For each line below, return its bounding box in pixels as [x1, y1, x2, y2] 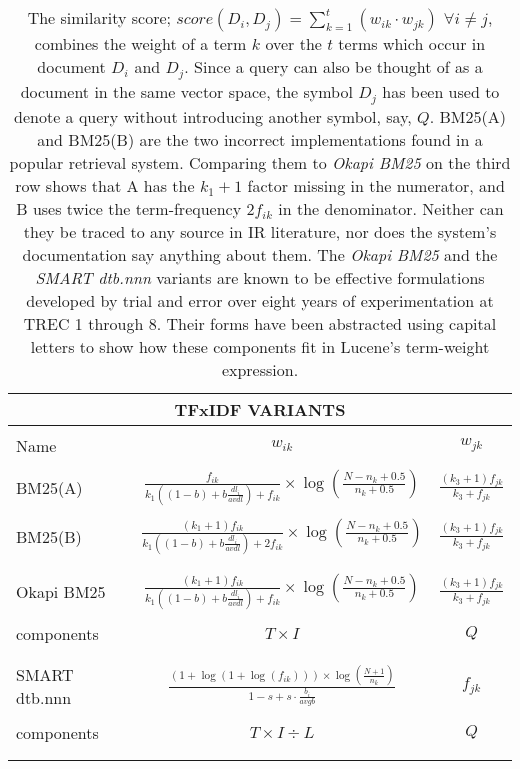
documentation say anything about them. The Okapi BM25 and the [22, 242, 498, 266]
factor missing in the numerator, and [247, 173, 505, 197]
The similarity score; [27, 6, 171, 29]
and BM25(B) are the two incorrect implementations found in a [37, 127, 483, 151]
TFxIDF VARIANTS [174, 397, 346, 421]
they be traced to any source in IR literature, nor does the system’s [23, 219, 497, 243]
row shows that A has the [15, 173, 195, 197]
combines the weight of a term [34, 32, 247, 55]
